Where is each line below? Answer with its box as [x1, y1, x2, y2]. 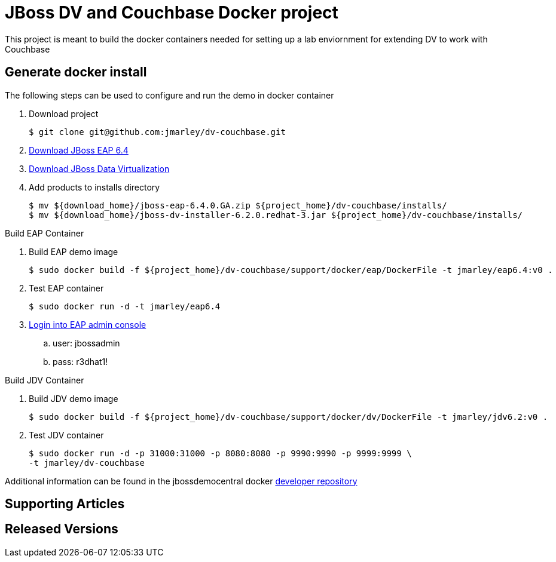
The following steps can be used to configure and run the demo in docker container [5, 90, 334, 100]
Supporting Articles [5, 496, 125, 512]
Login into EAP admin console [29, 319, 146, 330]
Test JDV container [29, 429, 104, 440]
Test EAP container [29, 282, 104, 293]
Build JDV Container [5, 374, 84, 385]
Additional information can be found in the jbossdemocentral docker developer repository [5, 475, 358, 486]
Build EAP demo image [29, 246, 118, 257]
